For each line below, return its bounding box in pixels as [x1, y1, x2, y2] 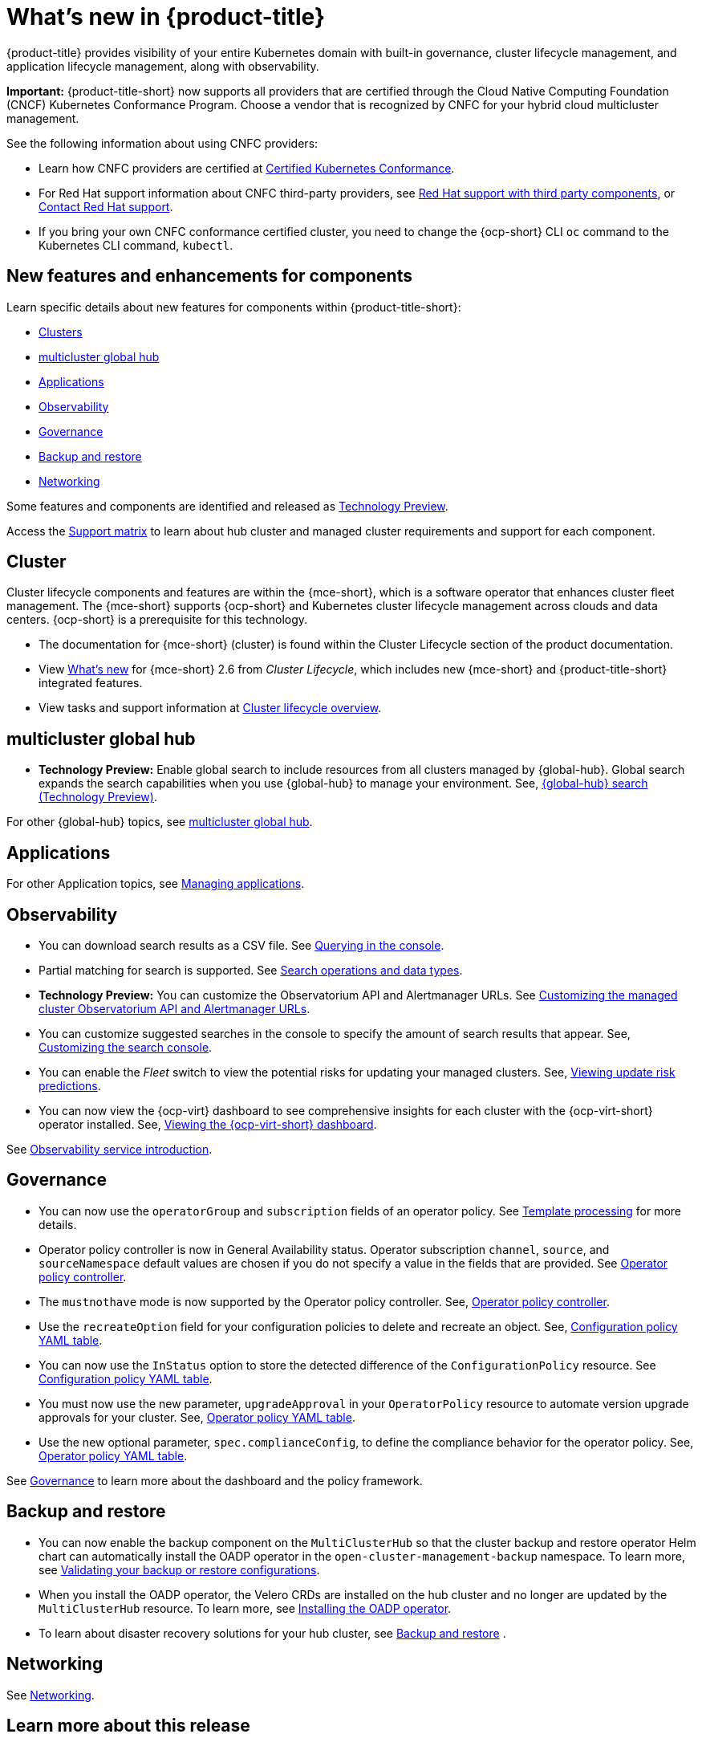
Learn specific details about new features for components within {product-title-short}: [6, 299, 461, 314]
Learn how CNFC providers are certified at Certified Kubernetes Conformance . [39, 161, 455, 175]
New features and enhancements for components [6, 266, 412, 287]
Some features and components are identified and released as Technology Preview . [6, 499, 448, 513]
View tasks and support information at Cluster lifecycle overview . [39, 701, 382, 715]
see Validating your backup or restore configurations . [39, 1562, 320, 1577]
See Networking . [6, 1687, 95, 1702]
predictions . [39, 1078, 101, 1093]
